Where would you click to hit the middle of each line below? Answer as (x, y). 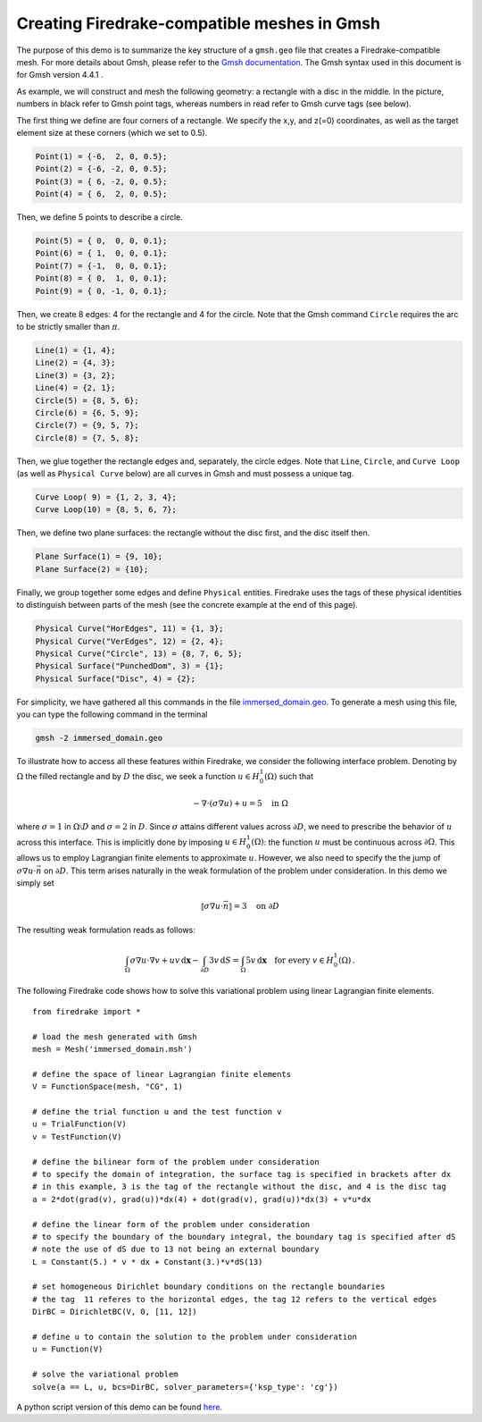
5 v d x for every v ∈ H (290, 960)
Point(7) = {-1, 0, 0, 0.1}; (101, 265)
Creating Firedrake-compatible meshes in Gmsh (199, 23)
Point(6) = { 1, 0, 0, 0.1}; (101, 253)
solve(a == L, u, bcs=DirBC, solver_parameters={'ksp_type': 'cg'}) (185, 1387)
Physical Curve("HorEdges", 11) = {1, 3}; (129, 629)
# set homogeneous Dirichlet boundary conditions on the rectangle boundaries (209, 1287)
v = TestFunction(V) (77, 1136)
